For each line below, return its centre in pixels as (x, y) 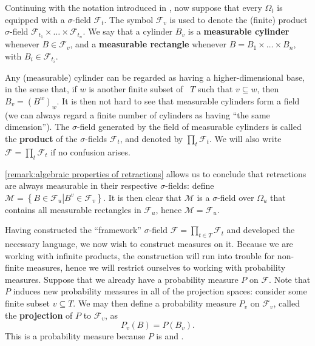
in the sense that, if (41, 89)
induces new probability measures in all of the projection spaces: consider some (160, 291)
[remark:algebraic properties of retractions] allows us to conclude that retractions (156, 173)
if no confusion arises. (90, 151)
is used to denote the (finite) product (239, 19)
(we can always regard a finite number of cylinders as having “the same (137, 114)
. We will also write (246, 138)
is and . (170, 336)
